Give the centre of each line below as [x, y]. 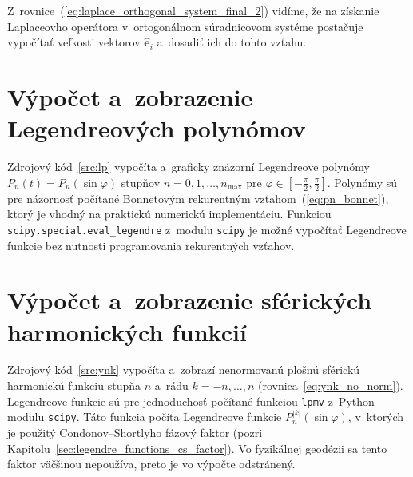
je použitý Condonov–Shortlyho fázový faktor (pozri [135, 432]
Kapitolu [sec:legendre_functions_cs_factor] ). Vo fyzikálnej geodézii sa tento [197, 448]
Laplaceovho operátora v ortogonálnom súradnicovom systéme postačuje [185, 26]
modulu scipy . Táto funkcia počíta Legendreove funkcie [145, 417]
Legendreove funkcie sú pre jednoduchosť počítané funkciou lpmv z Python [191, 401]
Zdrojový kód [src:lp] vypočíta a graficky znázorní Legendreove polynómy [189, 167]
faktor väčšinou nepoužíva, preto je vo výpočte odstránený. [151, 464]
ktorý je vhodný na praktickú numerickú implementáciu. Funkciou [169, 214]
